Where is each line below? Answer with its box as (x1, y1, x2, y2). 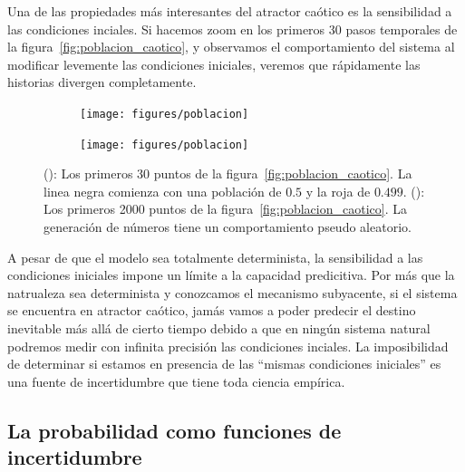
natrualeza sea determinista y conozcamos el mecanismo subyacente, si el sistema (7, 283, 458, 302)
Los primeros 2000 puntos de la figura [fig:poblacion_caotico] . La (44, 199, 407, 218)
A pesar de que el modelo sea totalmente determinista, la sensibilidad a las (7, 247, 423, 266)
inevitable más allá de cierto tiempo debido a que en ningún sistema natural (7, 319, 431, 338)
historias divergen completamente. (7, 72, 197, 92)
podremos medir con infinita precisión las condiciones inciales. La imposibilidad (7, 336, 449, 355)
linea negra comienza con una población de (44, 181, 282, 200)
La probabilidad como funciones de (7, 416, 342, 444)
